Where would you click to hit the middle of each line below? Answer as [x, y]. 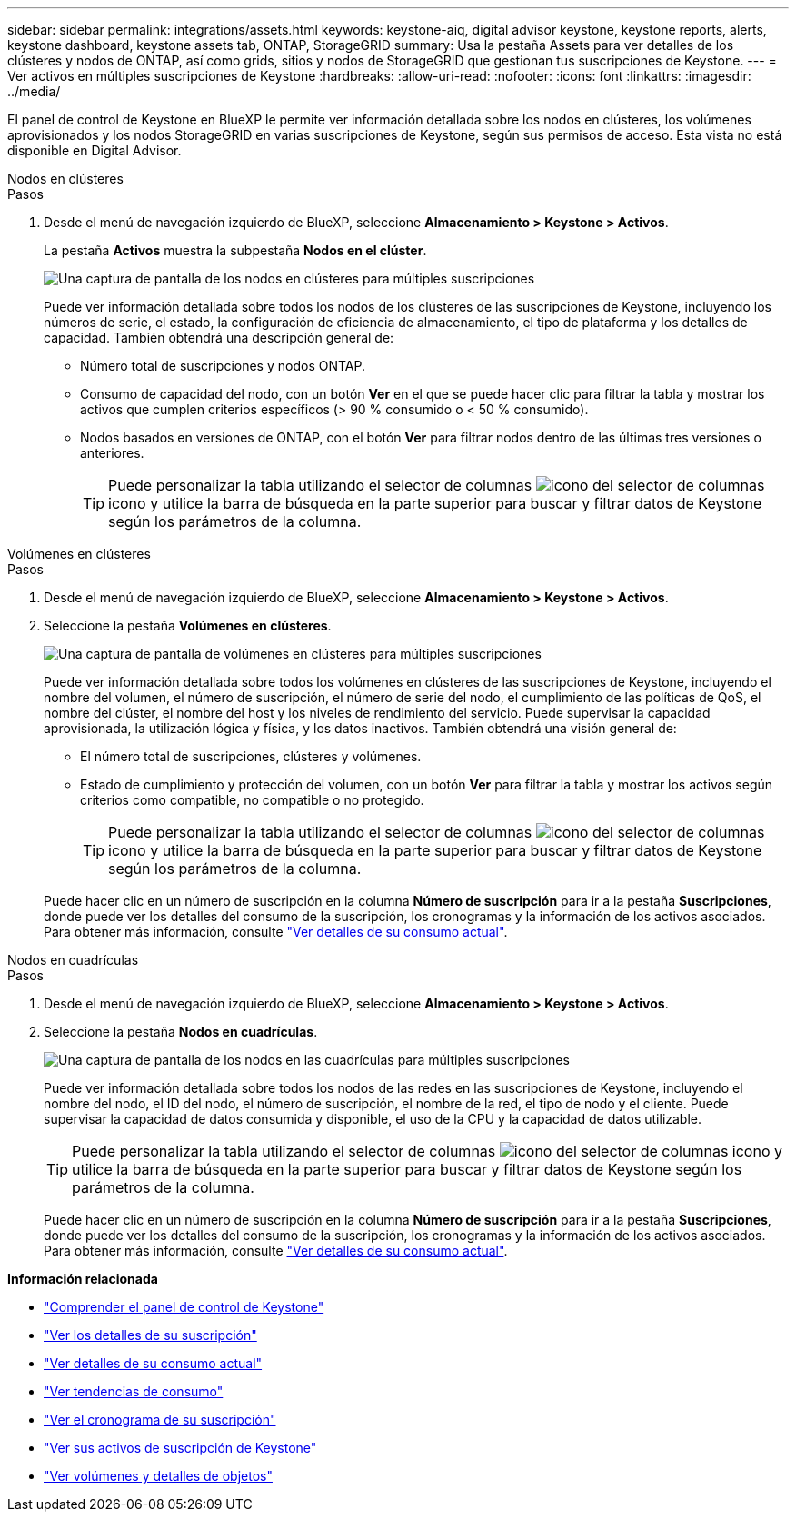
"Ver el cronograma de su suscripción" [160, 1420]
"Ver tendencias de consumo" [134, 1391]
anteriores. [112, 453]
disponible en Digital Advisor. [95, 150]
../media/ [34, 91]
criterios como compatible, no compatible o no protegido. [252, 800]
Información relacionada [83, 1279]
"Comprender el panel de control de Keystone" [184, 1307]
